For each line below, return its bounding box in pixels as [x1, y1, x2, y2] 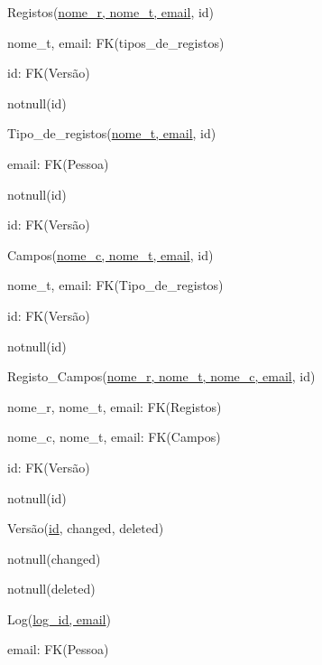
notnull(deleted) [7, 579, 96, 598]
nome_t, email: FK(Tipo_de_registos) [7, 276, 224, 295]
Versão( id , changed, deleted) [7, 519, 164, 538]
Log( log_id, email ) [7, 609, 111, 628]
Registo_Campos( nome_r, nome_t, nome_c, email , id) [7, 367, 316, 386]
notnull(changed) [7, 548, 101, 567]
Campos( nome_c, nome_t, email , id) [7, 245, 214, 264]
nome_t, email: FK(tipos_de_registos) [7, 33, 225, 52]
